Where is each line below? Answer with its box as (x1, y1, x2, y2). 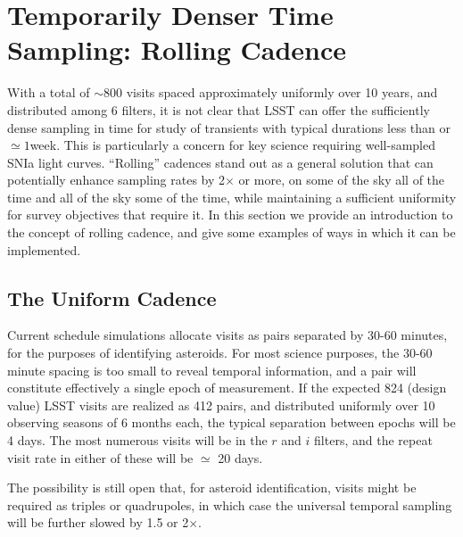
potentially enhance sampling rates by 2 (7, 170, 226, 189)
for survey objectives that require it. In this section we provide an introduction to (7, 205, 453, 224)
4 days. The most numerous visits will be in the (7, 431, 268, 450)
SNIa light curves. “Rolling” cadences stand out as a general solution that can (7, 153, 434, 171)
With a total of (7, 83, 90, 102)
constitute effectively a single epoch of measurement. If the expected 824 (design (7, 378, 447, 397)
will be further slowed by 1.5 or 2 (7, 513, 189, 532)
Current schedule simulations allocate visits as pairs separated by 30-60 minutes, (7, 326, 448, 344)
